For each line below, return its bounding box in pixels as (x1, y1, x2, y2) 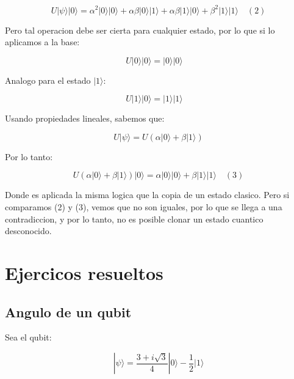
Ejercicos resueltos (5, 260, 163, 285)
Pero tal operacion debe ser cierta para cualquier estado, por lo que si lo (5, 23, 275, 36)
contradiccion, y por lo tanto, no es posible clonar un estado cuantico (5, 212, 264, 225)
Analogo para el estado (5, 73, 91, 86)
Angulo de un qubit (5, 302, 132, 321)
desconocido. (5, 224, 52, 237)
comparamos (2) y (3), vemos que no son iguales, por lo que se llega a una (5, 201, 282, 213)
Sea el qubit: (5, 331, 52, 344)
